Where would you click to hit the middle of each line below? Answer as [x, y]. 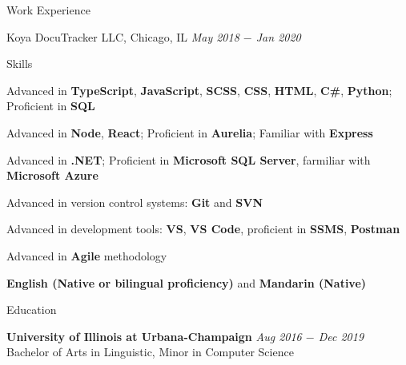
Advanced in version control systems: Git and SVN [135, 202]
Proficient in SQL [51, 106]
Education [32, 309]
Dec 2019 [341, 336]
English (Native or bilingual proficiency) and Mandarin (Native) [187, 282]
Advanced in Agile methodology [87, 255]
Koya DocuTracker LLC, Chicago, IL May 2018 [123, 36]
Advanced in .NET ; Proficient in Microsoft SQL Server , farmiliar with [189, 159]
